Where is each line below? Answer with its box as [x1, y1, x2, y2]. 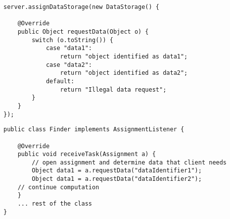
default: [46, 77, 75, 85]
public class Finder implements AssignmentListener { [3, 126, 184, 133]
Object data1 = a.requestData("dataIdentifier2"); [32, 175, 202, 183]
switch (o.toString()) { [32, 36, 113, 44]
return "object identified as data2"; [60, 69, 188, 77]
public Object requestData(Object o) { [17, 28, 149, 35]
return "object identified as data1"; [60, 53, 188, 60]
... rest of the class [17, 200, 92, 208]
